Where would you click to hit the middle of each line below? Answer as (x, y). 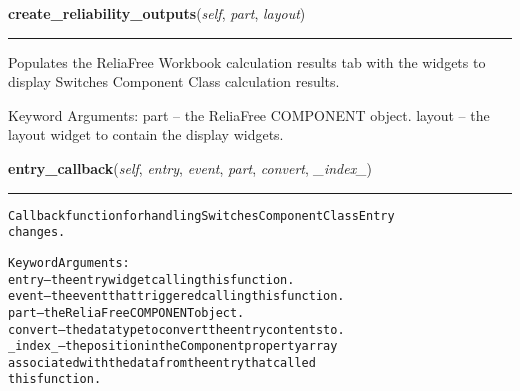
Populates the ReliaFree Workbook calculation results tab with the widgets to (247, 61)
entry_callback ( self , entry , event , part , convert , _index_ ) (190, 167)
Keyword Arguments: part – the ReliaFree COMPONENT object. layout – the (249, 114)
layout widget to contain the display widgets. (146, 134)
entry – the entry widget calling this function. (151, 279)
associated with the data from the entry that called (162, 362)
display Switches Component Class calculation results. (174, 81)
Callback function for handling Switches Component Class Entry (201, 215)
